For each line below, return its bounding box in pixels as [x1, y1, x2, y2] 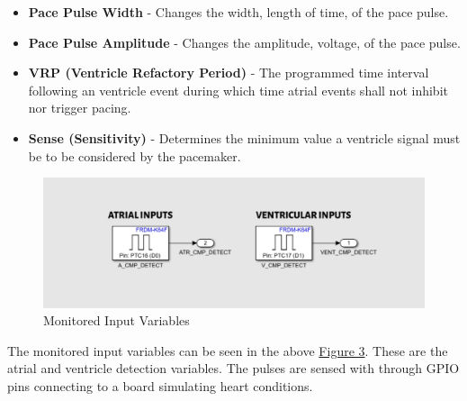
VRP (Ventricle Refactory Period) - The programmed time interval [28, 63, 429, 82]
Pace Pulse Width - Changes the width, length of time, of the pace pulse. [28, 3, 449, 21]
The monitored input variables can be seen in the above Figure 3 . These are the [7, 341, 448, 360]
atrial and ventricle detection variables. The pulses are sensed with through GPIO [7, 359, 460, 378]
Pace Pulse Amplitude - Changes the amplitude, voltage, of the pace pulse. [28, 32, 461, 51]
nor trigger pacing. [28, 98, 131, 117]
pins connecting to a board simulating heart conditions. [7, 377, 313, 396]
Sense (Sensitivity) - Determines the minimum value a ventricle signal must [28, 128, 461, 147]
